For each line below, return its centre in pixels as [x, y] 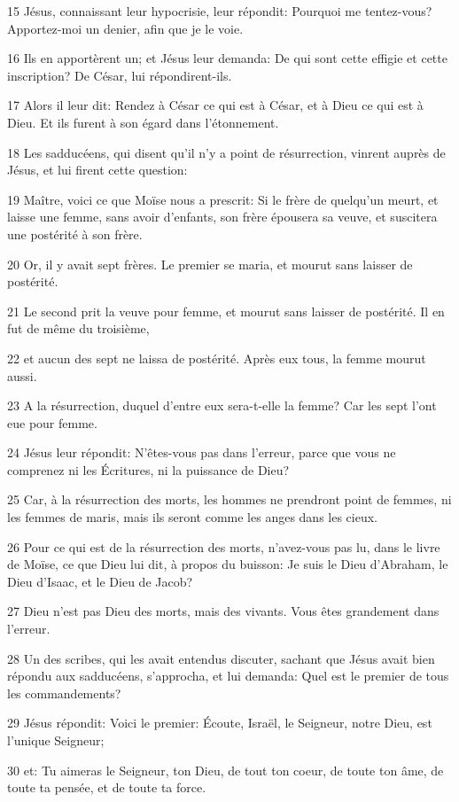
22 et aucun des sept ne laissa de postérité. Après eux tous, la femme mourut [217, 358]
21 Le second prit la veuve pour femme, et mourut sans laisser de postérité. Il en [226, 311]
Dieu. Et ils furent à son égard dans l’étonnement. [143, 122]
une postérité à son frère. [75, 234]
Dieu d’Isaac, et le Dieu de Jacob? [100, 581]
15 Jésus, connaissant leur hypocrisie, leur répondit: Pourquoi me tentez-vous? [220, 11]
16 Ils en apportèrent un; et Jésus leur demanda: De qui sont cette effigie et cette [227, 58]
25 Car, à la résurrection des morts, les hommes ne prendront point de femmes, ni [229, 499]
